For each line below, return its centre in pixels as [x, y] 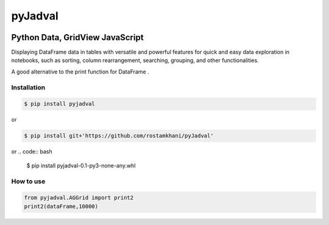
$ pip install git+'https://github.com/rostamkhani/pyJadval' [119, 136]
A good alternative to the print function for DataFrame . [80, 71]
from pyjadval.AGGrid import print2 [79, 198]
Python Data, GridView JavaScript [77, 37]
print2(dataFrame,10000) [61, 206]
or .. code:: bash [32, 151]
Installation [28, 87]
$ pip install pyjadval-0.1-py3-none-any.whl [81, 165]
